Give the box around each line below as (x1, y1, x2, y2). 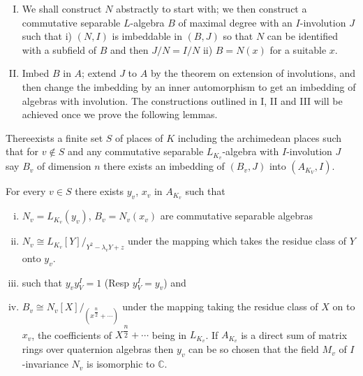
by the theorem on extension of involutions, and (150, 66, 355, 80)
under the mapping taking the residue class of (122, 299, 318, 314)
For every (6, 184, 46, 198)
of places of (115, 130, 163, 145)
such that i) (22, 29, 73, 43)
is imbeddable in (112, 29, 182, 43)
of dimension (37, 159, 91, 173)
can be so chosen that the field (188, 342, 319, 356)
